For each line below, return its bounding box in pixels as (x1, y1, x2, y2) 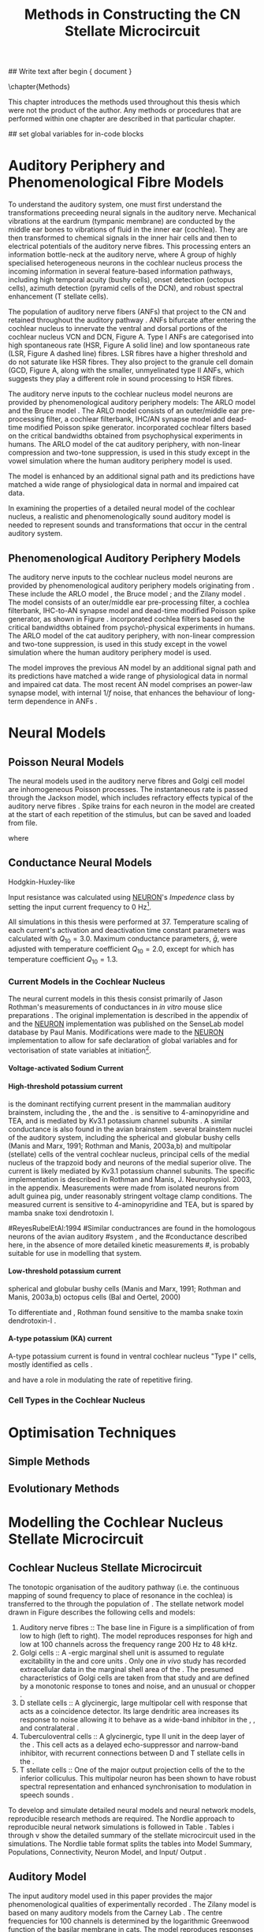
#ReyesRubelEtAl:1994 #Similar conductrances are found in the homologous (8, 1223, 256, 1232)
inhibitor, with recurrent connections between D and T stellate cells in (19, 1748, 245, 1758)
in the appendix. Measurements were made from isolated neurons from (8, 1183, 239, 1192)
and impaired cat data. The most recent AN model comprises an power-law (8, 679, 253, 689)
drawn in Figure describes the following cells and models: (8, 1607, 195, 1617)
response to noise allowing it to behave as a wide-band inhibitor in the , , (19, 1715, 256, 1724)
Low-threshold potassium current (8, 1266, 121, 1276)
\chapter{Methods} (8, 82, 71, 91)
